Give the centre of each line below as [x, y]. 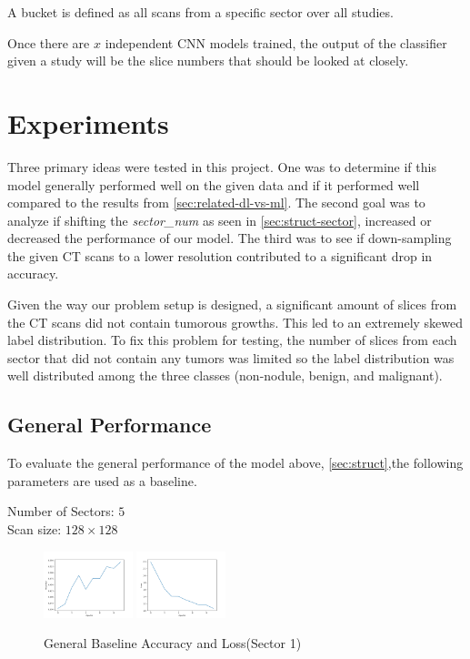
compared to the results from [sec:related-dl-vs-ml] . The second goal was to [216, 203]
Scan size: [35, 529]
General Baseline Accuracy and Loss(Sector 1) [173, 643]
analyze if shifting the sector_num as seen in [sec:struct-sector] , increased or [220, 220]
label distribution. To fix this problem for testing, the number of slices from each [232, 340]
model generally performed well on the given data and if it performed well [214, 184]
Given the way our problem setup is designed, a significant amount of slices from [232, 304]
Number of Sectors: [61, 511]
